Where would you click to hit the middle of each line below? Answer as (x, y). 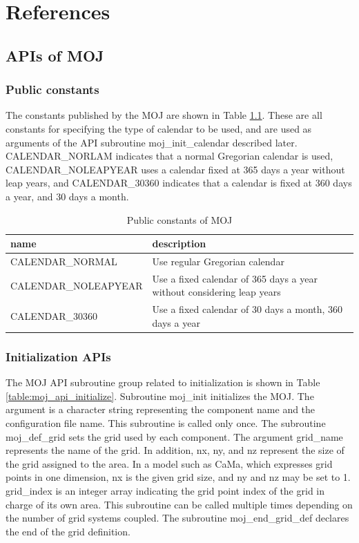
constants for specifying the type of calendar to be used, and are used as (159, 128)
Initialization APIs (58, 356)
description (179, 244)
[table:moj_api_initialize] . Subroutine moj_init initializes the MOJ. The (160, 396)
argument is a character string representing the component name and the (161, 409)
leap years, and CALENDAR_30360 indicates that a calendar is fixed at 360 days (179, 183)
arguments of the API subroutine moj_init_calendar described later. (152, 142)
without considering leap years (216, 292)
